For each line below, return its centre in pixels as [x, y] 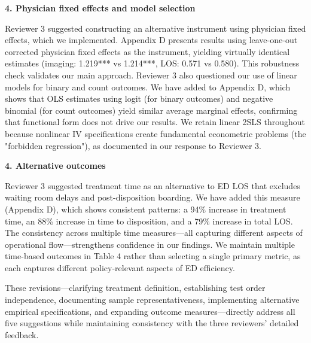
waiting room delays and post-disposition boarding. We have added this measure [153, 197]
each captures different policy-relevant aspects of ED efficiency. [120, 267]
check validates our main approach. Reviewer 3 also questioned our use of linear [151, 75]
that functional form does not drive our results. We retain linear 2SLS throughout [155, 122]
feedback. [22, 334]
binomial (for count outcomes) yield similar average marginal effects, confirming [151, 110]
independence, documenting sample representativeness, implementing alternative [152, 300]
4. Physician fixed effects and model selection [100, 8]
